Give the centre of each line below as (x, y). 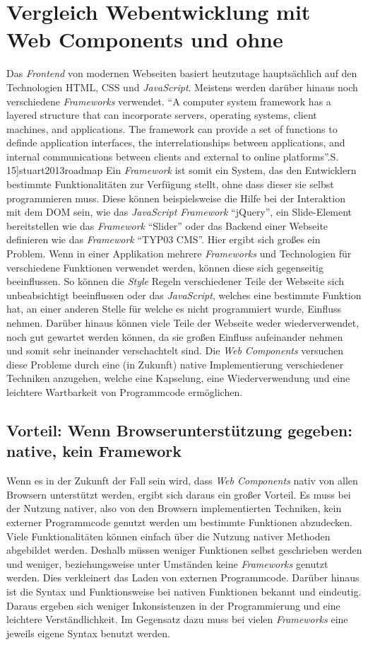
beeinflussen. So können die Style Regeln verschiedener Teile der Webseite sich (176, 281)
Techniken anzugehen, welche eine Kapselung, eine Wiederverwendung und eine (178, 378)
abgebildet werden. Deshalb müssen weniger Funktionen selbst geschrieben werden (184, 550)
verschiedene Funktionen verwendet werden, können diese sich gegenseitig (165, 267)
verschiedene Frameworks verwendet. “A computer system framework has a (169, 101)
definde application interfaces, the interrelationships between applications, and (176, 143)
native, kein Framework (94, 451)
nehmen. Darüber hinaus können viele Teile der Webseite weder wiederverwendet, (183, 322)
